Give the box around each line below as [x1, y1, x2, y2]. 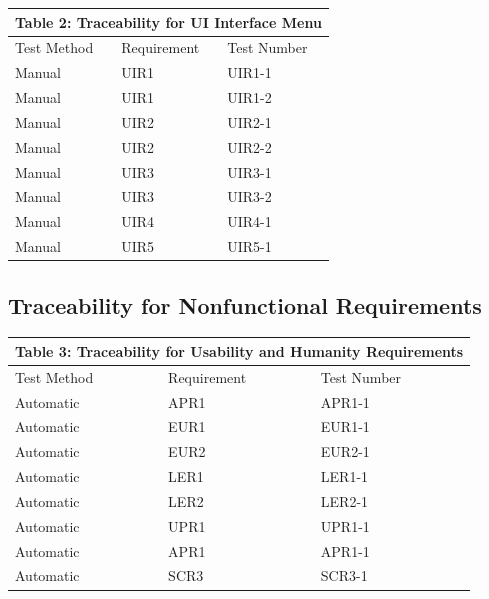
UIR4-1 [227, 211, 272, 232]
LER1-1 [320, 466, 369, 487]
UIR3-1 [227, 161, 272, 182]
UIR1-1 [227, 62, 272, 83]
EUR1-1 [320, 416, 370, 437]
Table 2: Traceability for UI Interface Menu [15, 11, 322, 32]
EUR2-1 [320, 441, 370, 462]
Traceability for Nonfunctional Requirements [8, 289, 482, 320]
